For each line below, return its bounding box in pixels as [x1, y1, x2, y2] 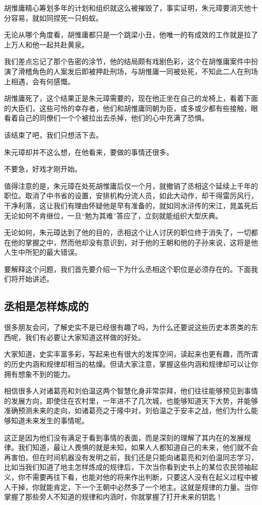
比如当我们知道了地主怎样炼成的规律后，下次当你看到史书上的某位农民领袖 [4, 462, 251, 472]
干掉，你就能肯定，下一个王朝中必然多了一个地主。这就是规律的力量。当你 [11, 481, 258, 492]
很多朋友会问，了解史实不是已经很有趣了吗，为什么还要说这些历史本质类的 [4, 322, 251, 332]
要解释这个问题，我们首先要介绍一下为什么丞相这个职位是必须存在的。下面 [4, 263, 251, 274]
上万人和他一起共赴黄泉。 [4, 39, 89, 49]
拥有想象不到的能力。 [4, 368, 75, 379]
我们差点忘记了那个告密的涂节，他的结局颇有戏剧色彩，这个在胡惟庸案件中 [4, 56, 251, 67]
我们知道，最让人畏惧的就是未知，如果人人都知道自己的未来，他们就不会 [18, 442, 258, 453]
